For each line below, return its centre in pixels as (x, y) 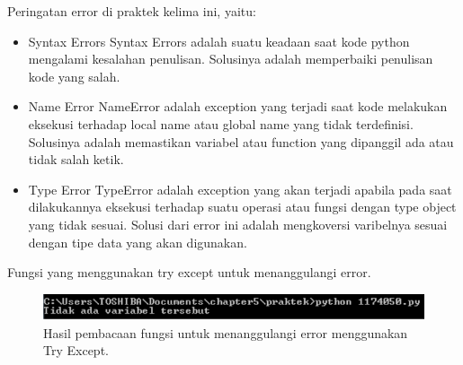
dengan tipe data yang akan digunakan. (138, 242)
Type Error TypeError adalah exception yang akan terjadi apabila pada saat (240, 189)
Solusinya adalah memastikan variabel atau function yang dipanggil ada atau (241, 141)
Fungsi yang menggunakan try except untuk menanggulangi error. (189, 272)
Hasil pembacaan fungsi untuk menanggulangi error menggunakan (226, 332)
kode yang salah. (74, 76)
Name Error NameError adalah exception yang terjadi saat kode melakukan (238, 106)
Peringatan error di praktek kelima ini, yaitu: (132, 11)
